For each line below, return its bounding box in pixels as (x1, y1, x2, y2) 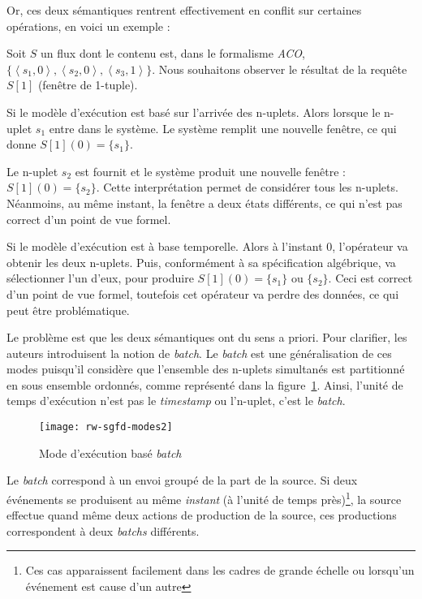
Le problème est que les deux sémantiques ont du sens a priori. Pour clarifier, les (6, 329, 407, 346)
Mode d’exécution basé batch (39, 444, 182, 461)
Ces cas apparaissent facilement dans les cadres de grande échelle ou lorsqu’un (25, 562, 415, 579)
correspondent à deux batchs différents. (6, 522, 200, 539)
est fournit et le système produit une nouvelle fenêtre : (75, 162, 347, 179)
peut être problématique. (6, 301, 130, 318)
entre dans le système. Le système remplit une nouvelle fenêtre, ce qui (49, 119, 397, 136)
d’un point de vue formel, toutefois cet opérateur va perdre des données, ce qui (6, 285, 399, 302)
